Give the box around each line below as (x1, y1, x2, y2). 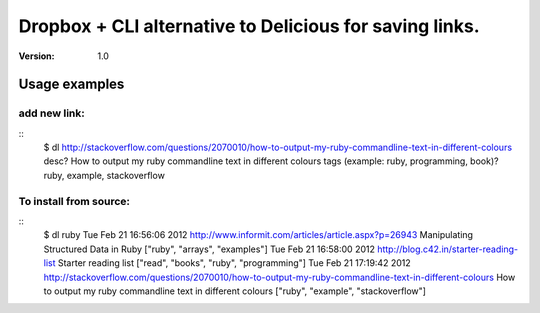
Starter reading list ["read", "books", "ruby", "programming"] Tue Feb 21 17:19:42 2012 (57, 257, 411, 269)
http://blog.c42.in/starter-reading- (376, 243, 519, 255)
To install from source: (18, 194, 130, 208)
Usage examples (18, 76, 125, 93)
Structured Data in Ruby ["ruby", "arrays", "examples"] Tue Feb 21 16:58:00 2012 (43, 243, 375, 255)
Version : (18, 50, 55, 62)
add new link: (18, 106, 85, 120)
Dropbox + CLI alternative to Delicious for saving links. (18, 15, 480, 37)
